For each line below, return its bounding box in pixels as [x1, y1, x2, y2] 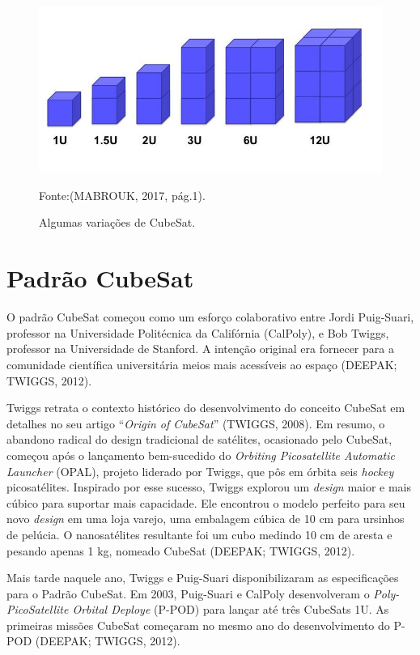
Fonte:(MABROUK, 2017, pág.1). [39, 186, 206, 203]
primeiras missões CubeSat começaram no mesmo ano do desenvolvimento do [6, 616, 390, 633]
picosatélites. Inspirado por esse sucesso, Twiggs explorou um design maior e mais [6, 478, 412, 496]
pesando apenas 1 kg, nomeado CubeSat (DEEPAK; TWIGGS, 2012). [6, 542, 355, 559]
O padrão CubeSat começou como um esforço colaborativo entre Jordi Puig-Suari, [6, 308, 414, 325]
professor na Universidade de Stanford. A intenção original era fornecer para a [6, 340, 394, 357]
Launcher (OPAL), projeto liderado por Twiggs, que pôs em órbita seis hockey [6, 462, 394, 479]
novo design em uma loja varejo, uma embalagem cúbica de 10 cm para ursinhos [6, 510, 405, 527]
